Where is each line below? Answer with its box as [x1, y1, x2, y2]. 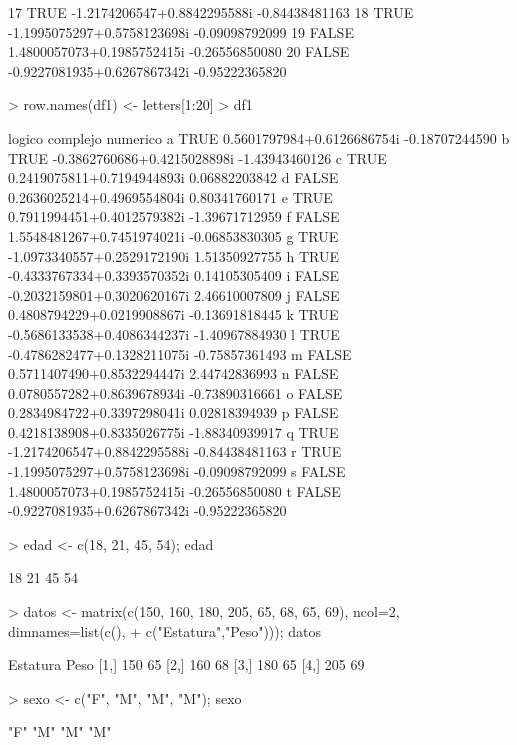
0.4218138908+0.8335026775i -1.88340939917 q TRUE [8, 421, 339, 442]
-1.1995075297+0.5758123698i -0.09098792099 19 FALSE [8, 21, 354, 42]
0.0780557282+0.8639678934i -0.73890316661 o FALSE [8, 382, 343, 403]
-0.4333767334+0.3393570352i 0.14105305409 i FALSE [8, 265, 340, 286]
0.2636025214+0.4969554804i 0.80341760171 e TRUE [8, 186, 333, 207]
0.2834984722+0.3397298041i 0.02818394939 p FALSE [8, 402, 339, 423]
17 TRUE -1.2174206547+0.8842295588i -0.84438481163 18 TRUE [8, 2, 414, 22]
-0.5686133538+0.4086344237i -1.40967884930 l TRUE [8, 323, 340, 344]
